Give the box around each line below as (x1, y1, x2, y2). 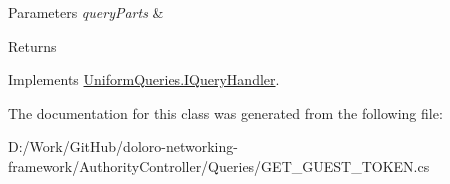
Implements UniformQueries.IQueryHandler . (8, 69, 280, 90)
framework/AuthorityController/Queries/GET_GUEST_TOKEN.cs (8, 155, 430, 176)
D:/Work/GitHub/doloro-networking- (8, 136, 238, 157)
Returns (8, 35, 57, 56)
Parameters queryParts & (8, 2, 164, 22)
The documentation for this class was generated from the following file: (8, 102, 443, 123)
